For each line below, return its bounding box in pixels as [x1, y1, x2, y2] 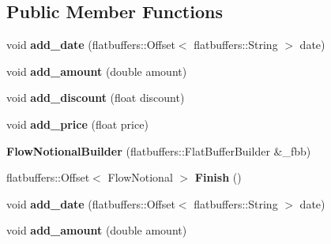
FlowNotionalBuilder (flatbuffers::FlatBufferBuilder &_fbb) [6, 142, 311, 159]
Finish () [194, 169, 242, 186]
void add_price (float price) [6, 115, 149, 132]
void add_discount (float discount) [6, 89, 185, 106]
